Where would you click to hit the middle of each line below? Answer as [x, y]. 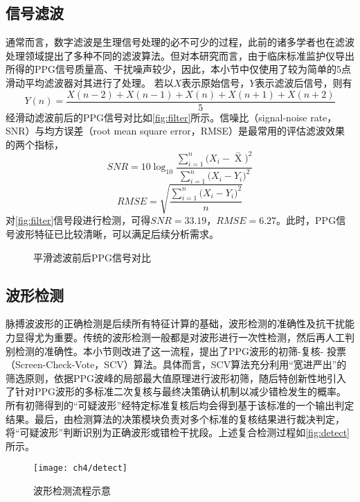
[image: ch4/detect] [81, 468]
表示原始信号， [216, 82]
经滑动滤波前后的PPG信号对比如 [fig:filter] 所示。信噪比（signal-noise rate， [171, 117]
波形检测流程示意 [72, 491]
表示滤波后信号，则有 [304, 82]
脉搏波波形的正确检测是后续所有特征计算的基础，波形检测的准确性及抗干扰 [175, 323]
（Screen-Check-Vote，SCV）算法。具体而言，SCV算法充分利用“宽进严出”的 [176, 364]
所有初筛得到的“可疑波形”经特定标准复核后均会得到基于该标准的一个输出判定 [180, 405]
